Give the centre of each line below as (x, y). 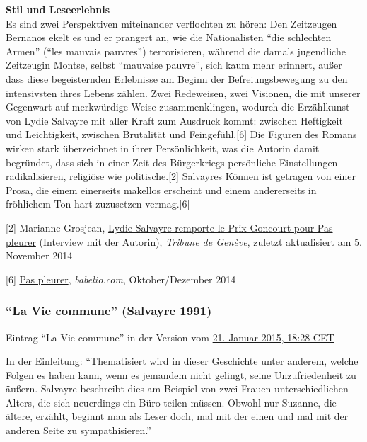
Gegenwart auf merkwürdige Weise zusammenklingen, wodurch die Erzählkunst (178, 107)
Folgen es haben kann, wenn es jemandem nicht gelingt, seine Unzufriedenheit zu (181, 374)
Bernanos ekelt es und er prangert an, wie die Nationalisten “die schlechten (169, 37)
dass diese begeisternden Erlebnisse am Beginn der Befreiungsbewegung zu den (177, 78)
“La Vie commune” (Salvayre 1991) (109, 311)
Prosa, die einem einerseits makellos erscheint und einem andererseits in (161, 189)
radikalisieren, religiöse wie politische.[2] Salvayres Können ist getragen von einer (181, 176)
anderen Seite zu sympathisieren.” (78, 430)
